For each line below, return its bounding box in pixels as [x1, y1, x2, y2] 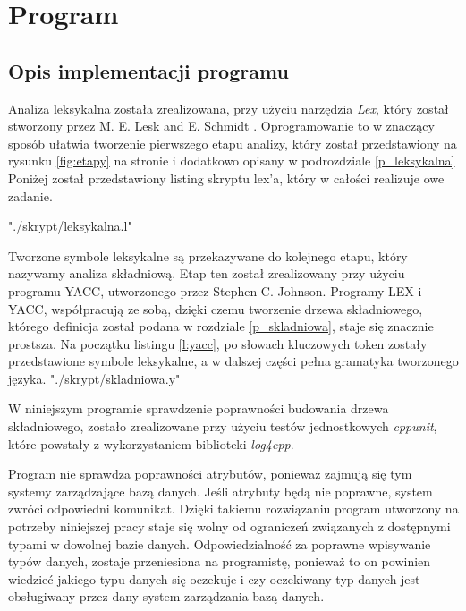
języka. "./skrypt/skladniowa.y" [8, 369, 181, 387]
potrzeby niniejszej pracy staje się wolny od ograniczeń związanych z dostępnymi [8, 517, 451, 536]
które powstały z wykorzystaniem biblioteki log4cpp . [8, 434, 294, 453]
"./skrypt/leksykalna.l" [8, 216, 132, 235]
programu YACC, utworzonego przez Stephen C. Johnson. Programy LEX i [8, 281, 422, 300]
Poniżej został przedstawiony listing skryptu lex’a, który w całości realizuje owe [8, 168, 445, 187]
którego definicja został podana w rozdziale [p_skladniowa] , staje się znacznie [8, 317, 434, 335]
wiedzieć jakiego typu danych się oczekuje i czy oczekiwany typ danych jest [8, 569, 420, 588]
